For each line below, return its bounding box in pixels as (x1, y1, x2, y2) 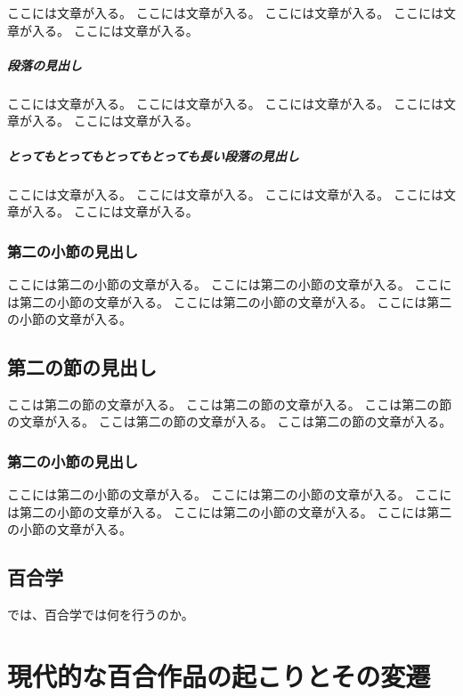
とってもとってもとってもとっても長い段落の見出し (7, 146, 299, 165)
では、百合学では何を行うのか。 (7, 605, 194, 624)
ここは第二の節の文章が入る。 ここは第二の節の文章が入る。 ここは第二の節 (7, 394, 452, 413)
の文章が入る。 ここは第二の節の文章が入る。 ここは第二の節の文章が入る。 (7, 412, 452, 431)
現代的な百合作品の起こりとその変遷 (7, 658, 431, 694)
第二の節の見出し (7, 353, 157, 381)
